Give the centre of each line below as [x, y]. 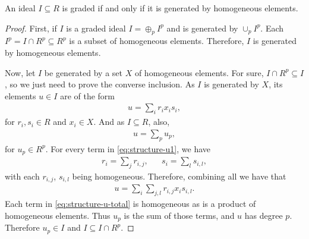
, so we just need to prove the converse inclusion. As [100, 84]
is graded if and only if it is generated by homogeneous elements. [180, 8]
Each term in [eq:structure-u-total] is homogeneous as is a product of [130, 204]
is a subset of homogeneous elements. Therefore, [157, 41]
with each [22, 176]
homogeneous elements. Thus [58, 215]
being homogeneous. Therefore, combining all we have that [179, 176]
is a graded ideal [96, 28]
